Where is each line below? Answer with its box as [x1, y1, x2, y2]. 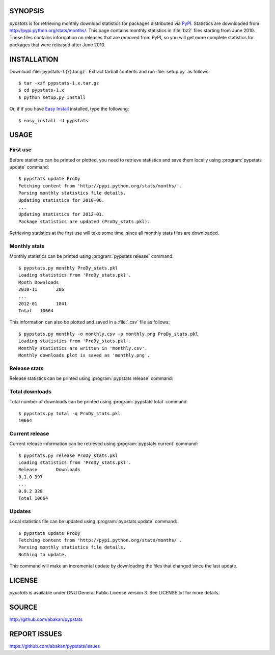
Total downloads [9, 388, 52, 395]
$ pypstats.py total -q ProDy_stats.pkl [18, 411, 121, 416]
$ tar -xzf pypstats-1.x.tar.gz [18, 80, 99, 86]
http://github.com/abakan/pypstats [9, 616, 83, 622]
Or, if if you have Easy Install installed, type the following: [9, 106, 129, 112]
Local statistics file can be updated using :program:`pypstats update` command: [9, 518, 178, 525]
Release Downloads [18, 467, 80, 473]
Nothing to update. [18, 552, 67, 557]
